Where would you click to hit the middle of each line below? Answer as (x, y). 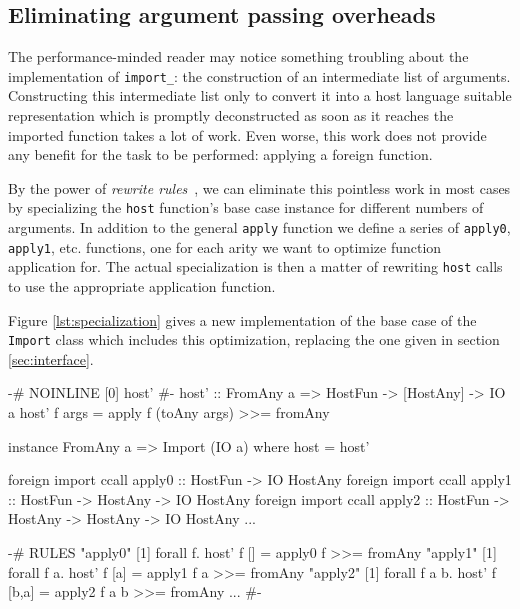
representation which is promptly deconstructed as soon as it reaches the (231, 115)
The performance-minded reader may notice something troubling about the (238, 56)
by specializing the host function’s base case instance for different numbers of (246, 207)
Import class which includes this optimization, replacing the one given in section (254, 339)
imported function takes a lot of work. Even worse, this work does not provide (247, 134)
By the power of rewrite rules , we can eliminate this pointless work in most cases (259, 187)
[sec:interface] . (51, 358)
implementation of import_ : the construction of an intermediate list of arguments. (259, 75)
